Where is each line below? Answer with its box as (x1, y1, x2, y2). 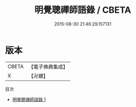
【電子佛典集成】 (28, 63, 68, 70)
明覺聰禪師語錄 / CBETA (34, 4, 132, 16)
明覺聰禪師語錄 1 (12, 96, 46, 102)
